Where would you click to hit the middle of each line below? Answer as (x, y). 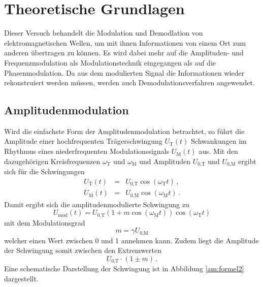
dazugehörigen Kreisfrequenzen (52, 161)
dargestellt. (21, 279)
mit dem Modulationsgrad (45, 222)
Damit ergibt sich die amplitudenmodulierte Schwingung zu (97, 204)
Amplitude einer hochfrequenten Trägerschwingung (83, 141)
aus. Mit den (218, 151)
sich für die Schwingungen (44, 171)
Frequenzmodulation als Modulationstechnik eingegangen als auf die (110, 62)
